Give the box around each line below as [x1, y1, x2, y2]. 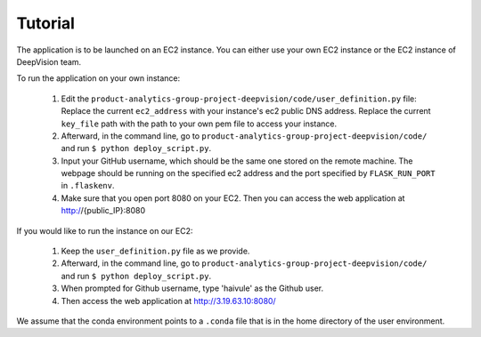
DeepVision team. [16, 56, 82, 67]
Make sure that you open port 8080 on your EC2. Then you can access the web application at [61, 192, 405, 204]
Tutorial [16, 13, 76, 33]
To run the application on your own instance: [16, 73, 181, 84]
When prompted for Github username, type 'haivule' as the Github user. [61, 283, 324, 293]
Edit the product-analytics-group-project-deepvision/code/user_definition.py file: [61, 93, 418, 104]
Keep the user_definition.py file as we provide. [61, 245, 250, 257]
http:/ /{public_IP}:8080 [61, 205, 146, 216]
